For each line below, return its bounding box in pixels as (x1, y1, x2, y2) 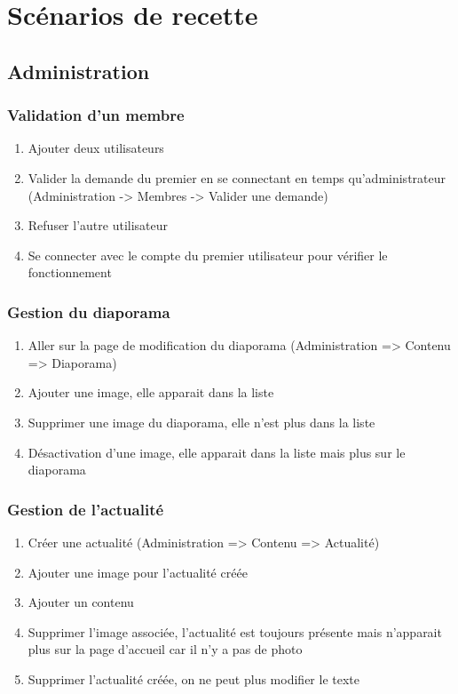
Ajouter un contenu (28, 593, 134, 611)
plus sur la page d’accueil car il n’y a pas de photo (28, 640, 303, 658)
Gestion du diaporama (7, 300, 170, 323)
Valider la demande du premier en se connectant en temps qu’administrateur (28, 168, 446, 187)
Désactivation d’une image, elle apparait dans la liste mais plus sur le (28, 443, 406, 461)
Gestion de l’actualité (7, 498, 164, 520)
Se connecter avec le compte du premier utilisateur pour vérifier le (28, 245, 388, 264)
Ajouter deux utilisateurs (28, 139, 164, 157)
